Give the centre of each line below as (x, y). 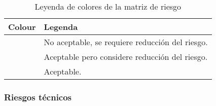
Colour (22, 27)
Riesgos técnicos (38, 97)
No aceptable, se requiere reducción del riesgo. (126, 42)
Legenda (61, 27)
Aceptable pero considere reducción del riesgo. (126, 57)
